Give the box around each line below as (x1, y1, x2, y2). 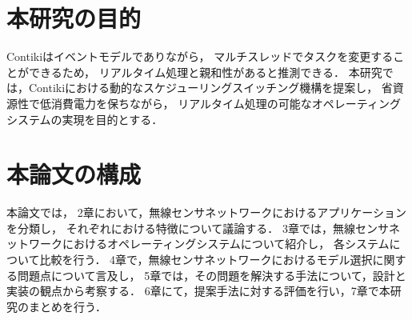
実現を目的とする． (62, 110, 163, 127)
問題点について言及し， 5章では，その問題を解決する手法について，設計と (17, 266, 406, 283)
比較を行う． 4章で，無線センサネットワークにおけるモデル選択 (39, 251, 373, 267)
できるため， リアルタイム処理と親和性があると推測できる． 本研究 (28, 63, 382, 80)
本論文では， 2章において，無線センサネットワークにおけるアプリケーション (6, 204, 406, 221)
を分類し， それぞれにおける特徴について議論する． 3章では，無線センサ (6, 219, 389, 236)
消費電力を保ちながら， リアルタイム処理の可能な (50, 94, 312, 111)
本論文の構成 (6, 158, 142, 190)
